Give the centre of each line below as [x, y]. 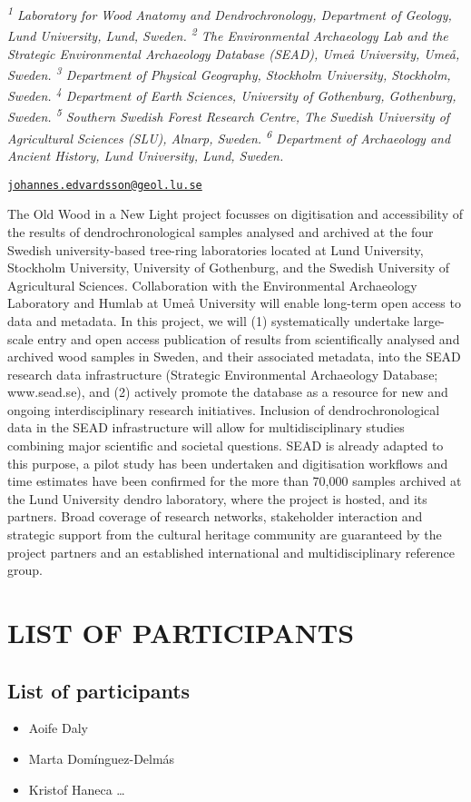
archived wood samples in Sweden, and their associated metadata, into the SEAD [234, 356]
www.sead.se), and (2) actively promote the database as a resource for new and [228, 392]
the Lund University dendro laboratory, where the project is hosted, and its [217, 498]
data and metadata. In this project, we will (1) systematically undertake [208, 320]
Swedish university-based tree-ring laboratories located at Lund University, [216, 249]
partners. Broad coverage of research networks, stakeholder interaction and [215, 516]
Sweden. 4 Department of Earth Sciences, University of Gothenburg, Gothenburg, [232, 94]
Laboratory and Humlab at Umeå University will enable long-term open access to [234, 303]
